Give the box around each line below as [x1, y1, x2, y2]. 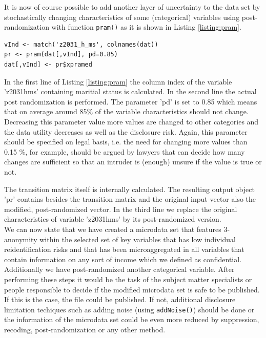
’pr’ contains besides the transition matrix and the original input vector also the [4, 194, 256, 204]
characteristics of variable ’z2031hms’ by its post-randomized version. [4, 214, 221, 224]
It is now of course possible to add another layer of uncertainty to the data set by [4, 2, 260, 12]
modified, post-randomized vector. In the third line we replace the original [4, 203, 237, 214]
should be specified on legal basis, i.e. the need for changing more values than [4, 136, 248, 147]
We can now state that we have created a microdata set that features [4, 223, 221, 234]
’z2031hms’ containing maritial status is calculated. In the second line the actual [4, 86, 257, 97]
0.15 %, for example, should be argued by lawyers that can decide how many [4, 146, 245, 157]
